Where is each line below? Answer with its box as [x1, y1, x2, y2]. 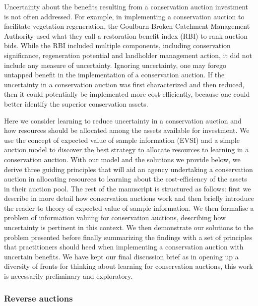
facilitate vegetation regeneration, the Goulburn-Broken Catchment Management [4, 21, 250, 31]
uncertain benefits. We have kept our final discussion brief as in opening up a [4, 251, 239, 261]
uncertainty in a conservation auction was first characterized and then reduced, [4, 79, 245, 89]
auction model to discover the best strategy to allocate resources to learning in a [4, 144, 249, 155]
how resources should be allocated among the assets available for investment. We [4, 125, 250, 135]
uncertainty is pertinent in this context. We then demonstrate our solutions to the [4, 222, 254, 233]
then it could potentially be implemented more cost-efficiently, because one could [4, 89, 250, 99]
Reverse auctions [4, 292, 73, 304]
